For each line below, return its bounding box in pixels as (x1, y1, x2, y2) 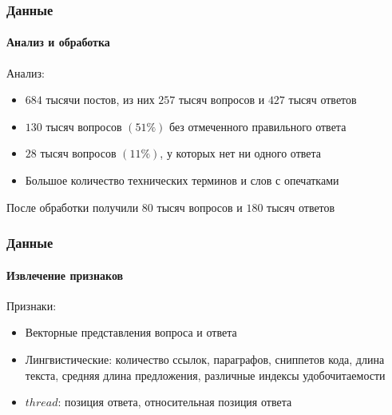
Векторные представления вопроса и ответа (25, 324, 237, 341)
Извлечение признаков (6, 266, 124, 283)
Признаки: (6, 297, 57, 313)
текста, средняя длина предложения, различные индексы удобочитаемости (25, 366, 386, 383)
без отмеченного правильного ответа (168, 118, 346, 134)
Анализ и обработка (6, 34, 110, 50)
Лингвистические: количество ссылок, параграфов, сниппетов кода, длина (25, 351, 385, 368)
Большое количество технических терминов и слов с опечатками (25, 172, 339, 189)
